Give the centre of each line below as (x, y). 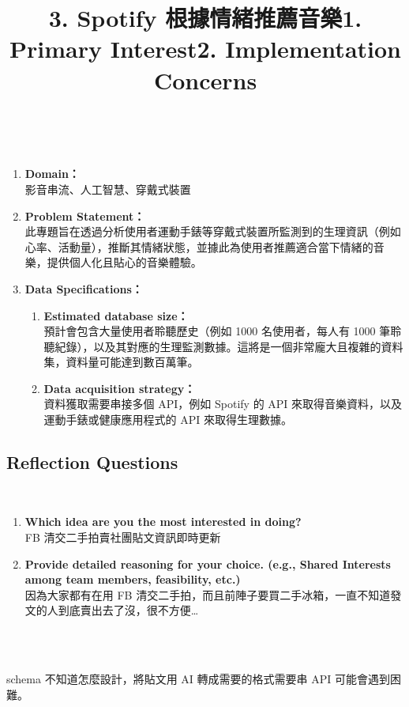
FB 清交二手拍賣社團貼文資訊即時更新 (123, 537)
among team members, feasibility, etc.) (133, 579)
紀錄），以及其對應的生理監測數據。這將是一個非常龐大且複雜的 (218, 346)
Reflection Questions (92, 462)
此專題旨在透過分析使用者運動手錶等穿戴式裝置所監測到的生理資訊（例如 (213, 231)
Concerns (205, 79)
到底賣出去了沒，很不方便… (128, 610)
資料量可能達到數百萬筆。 (132, 362)
